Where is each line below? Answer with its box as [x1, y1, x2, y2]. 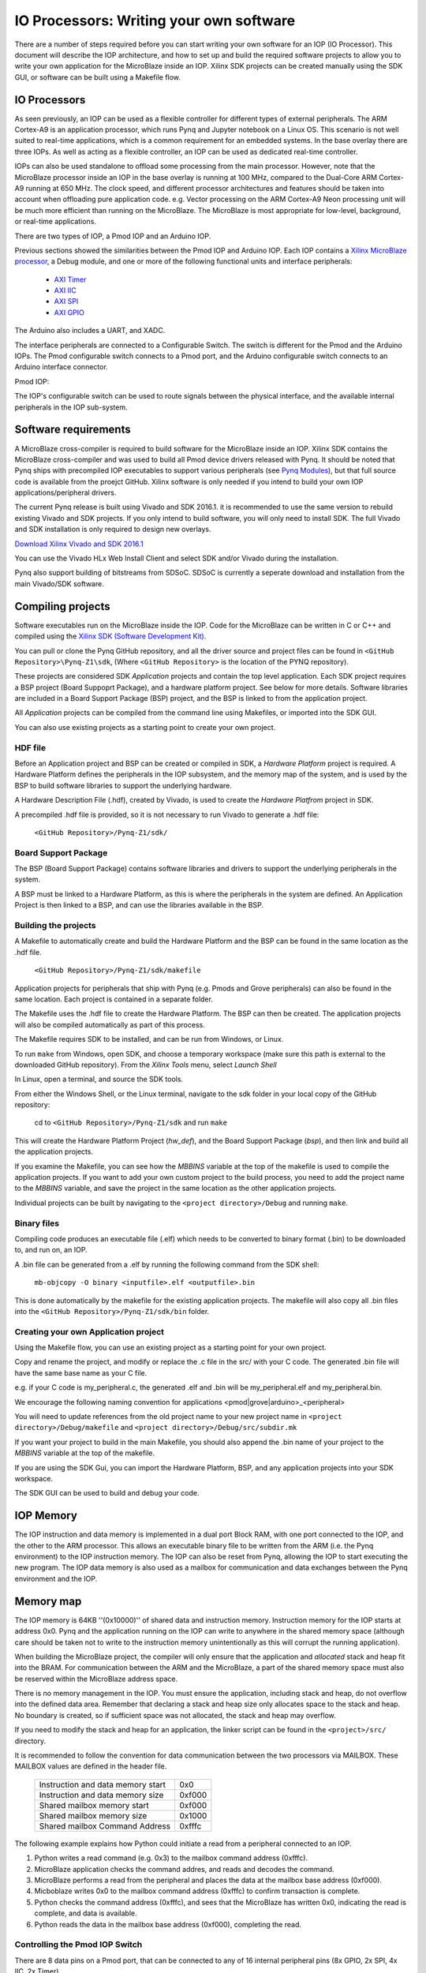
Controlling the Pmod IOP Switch [14, 1939, 143, 1950]
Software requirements [14, 423, 131, 436]
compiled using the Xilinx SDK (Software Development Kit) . [14, 631, 207, 641]
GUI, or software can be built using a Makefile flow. [14, 72, 181, 82]
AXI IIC [54, 286, 77, 295]
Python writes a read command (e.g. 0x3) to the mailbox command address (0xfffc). [34, 1853, 308, 1863]
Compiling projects [14, 600, 110, 613]
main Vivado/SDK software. [14, 578, 104, 588]
